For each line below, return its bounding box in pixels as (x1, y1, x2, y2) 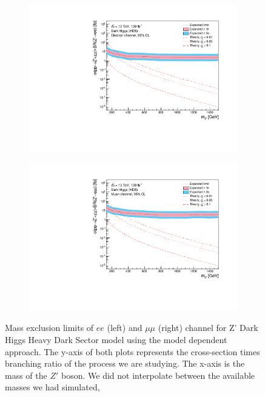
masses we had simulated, (5, 381, 100, 393)
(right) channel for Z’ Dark (158, 321, 258, 334)
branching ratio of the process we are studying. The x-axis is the (5, 357, 245, 370)
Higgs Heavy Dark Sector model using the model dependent (5, 333, 227, 345)
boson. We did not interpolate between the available (61, 369, 255, 381)
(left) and (107, 321, 143, 334)
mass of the (5, 369, 47, 381)
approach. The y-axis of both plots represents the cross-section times (5, 345, 260, 358)
